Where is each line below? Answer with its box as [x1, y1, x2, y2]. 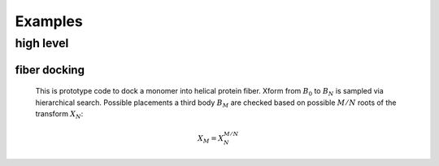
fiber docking [15, 63, 85, 76]
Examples [15, 12, 83, 30]
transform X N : [35, 109, 84, 120]
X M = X [198, 133, 224, 145]
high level [15, 36, 69, 50]
